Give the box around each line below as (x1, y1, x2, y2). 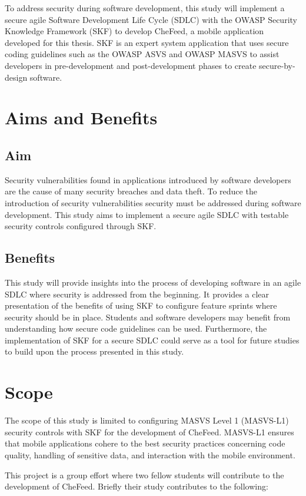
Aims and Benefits (5, 105, 158, 130)
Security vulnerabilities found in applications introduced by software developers (5, 173, 291, 186)
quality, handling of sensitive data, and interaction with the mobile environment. (5, 448, 295, 461)
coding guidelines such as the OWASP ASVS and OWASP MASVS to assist (5, 48, 280, 60)
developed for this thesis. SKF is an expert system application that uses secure (5, 36, 289, 48)
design (5, 71, 28, 83)
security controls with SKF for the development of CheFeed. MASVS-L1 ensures (5, 425, 294, 438)
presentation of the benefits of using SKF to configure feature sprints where (5, 299, 277, 312)
